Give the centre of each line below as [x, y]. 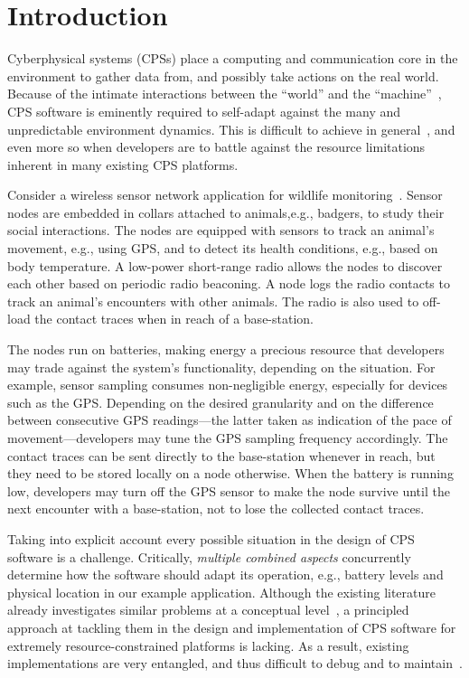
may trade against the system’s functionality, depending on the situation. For [221, 367]
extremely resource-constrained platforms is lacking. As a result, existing [208, 645]
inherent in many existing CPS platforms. [123, 164]
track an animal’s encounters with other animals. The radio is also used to [213, 301]
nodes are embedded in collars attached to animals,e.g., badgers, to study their [226, 212]
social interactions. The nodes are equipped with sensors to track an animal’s [221, 230]
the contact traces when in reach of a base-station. [174, 319]
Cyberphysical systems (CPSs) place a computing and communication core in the [233, 58]
